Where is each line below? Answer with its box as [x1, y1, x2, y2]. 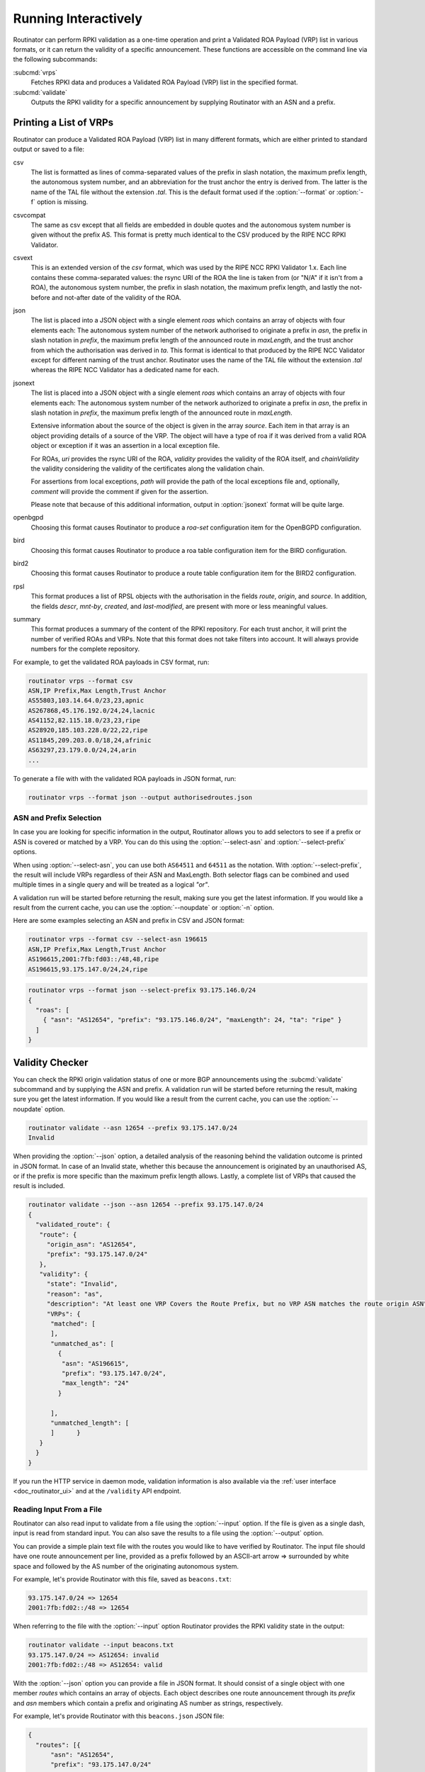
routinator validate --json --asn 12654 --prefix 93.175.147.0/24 [28, 1201, 263, 1209]
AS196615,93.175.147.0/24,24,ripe [28, 965, 148, 973]
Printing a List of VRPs [13, 116, 113, 128]
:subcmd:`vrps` [13, 68, 58, 77]
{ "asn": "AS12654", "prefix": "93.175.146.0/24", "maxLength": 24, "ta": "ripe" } [42, 1016, 342, 1024]
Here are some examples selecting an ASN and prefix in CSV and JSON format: [13, 916, 245, 925]
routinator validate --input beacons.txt [28, 1641, 174, 1649]
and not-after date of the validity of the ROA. [52, 293, 182, 301]
